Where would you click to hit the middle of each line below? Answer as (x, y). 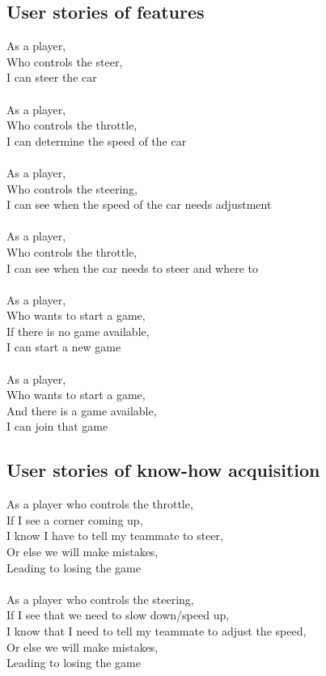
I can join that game (57, 426)
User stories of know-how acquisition (163, 470)
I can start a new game (64, 347)
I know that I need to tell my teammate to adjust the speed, (157, 631)
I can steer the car (52, 77)
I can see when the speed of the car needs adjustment (139, 204)
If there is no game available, (78, 331)
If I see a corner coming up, (75, 519)
